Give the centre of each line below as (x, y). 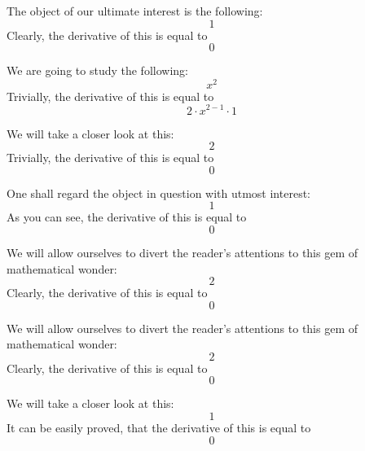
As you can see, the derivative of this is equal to (127, 217)
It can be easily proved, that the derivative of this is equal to (159, 428)
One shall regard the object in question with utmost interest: (158, 193)
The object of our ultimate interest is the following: (135, 11)
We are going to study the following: (97, 70)
